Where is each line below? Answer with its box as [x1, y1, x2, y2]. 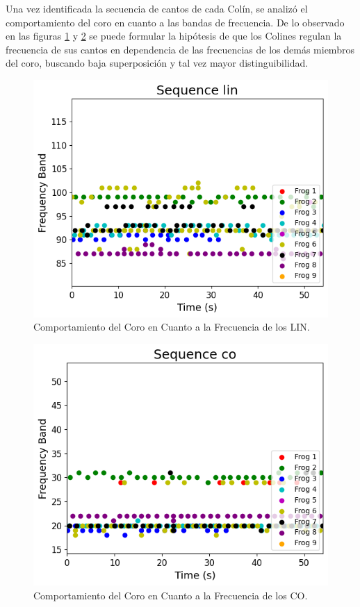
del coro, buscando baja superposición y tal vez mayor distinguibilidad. [6, 56, 309, 70]
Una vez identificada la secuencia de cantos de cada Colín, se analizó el [6, 1, 308, 15]
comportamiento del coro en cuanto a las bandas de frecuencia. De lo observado [6, 15, 345, 29]
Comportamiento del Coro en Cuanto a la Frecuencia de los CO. [33, 588, 308, 602]
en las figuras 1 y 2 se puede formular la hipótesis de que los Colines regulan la [6, 28, 342, 43]
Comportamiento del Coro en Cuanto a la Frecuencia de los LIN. [33, 319, 310, 334]
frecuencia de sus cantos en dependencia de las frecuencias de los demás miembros [6, 42, 354, 56]
